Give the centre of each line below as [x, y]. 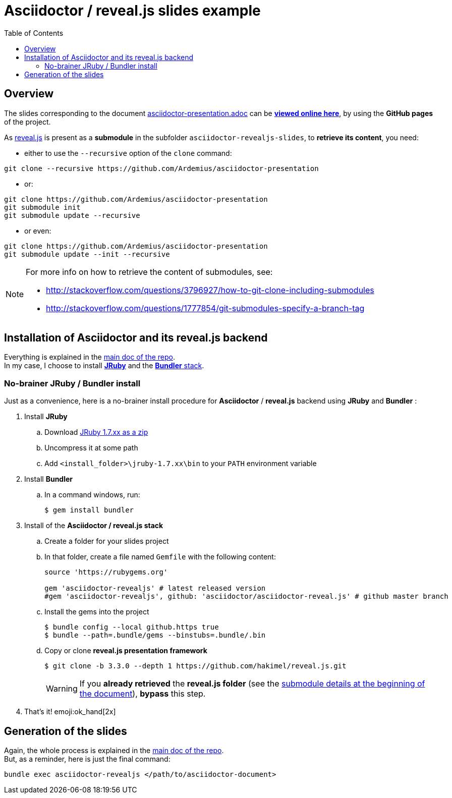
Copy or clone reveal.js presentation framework [126, 651]
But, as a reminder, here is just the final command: [87, 759]
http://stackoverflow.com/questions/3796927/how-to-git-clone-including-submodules [210, 290]
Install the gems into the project [97, 612]
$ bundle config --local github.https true [132, 627]
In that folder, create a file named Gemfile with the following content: [160, 557]
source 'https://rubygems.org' [106, 572]
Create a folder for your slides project [107, 541]
